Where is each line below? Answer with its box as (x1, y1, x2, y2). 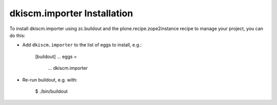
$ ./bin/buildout (35, 88, 68, 94)
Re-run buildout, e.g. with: (22, 76, 78, 83)
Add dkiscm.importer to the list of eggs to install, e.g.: (22, 42, 142, 48)
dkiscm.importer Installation (9, 8, 133, 19)
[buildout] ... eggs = (35, 54, 77, 60)
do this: (9, 32, 26, 38)
